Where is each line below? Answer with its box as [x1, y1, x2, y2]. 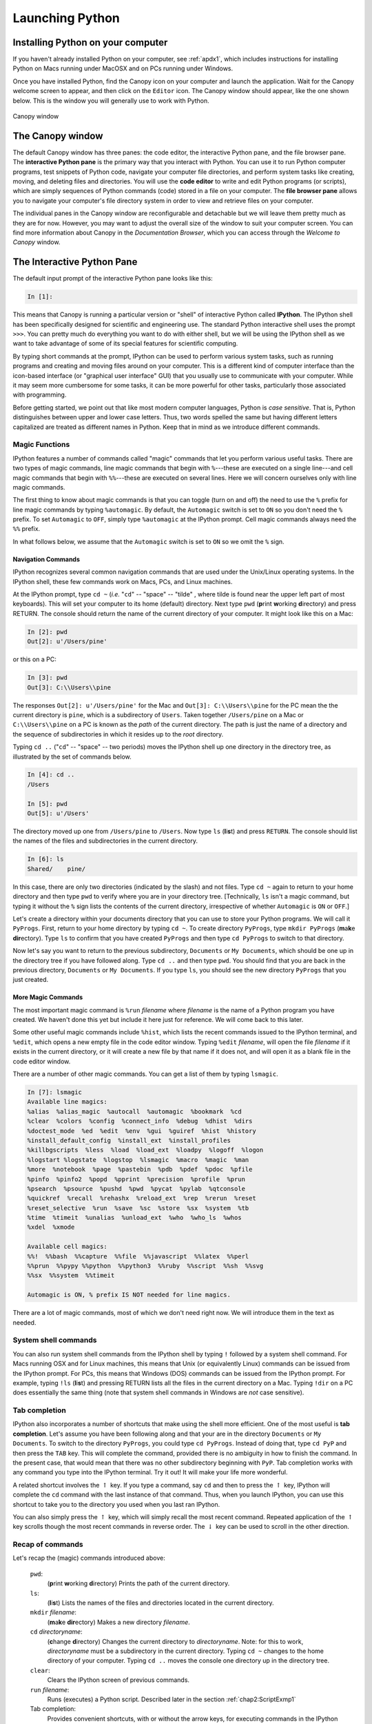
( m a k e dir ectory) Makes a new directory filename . [47, 1618, 191, 1626]
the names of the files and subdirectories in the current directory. [12, 836, 198, 845]
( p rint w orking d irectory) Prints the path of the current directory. [47, 1579, 230, 1587]
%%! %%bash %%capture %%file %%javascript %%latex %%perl [27, 1252, 249, 1260]
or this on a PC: [12, 655, 56, 663]
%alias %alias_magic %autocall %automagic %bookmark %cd [27, 1107, 242, 1115]
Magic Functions [12, 440, 70, 450]
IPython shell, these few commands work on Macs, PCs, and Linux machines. [12, 577, 233, 585]
